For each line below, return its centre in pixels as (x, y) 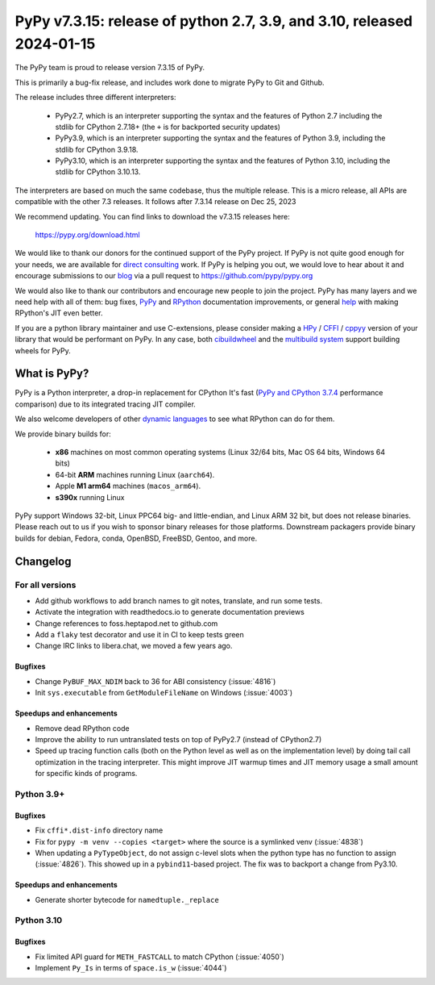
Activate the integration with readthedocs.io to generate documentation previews (170, 612)
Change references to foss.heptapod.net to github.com (126, 623)
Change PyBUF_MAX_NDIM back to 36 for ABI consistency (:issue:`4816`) (155, 681)
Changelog (43, 561)
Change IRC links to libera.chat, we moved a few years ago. (134, 646)
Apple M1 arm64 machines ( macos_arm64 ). (128, 486)
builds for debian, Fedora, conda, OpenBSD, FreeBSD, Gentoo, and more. (136, 538)
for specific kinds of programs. (86, 774)
